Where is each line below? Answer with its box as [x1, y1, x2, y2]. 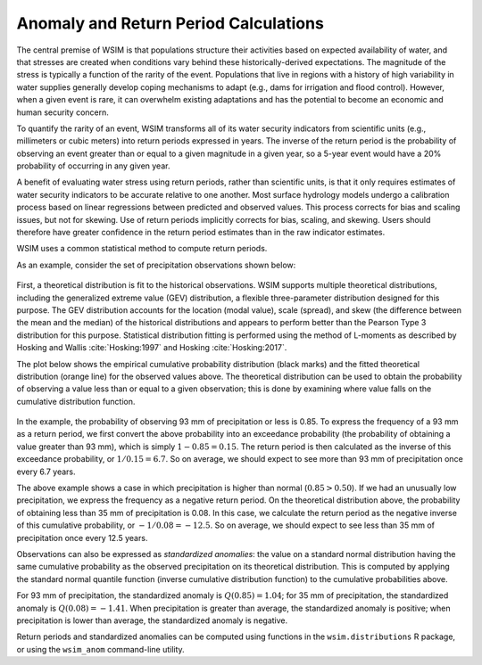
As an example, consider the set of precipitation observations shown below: [16, 259, 296, 270]
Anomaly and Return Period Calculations [16, 13, 325, 33]
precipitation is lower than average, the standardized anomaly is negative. [16, 615, 288, 626]
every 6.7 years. [16, 466, 76, 477]
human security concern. [16, 107, 109, 118]
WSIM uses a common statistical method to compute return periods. [16, 243, 268, 254]
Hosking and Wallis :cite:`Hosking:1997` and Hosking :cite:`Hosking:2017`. [16, 342, 287, 353]
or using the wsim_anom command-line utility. [16, 644, 185, 654]
